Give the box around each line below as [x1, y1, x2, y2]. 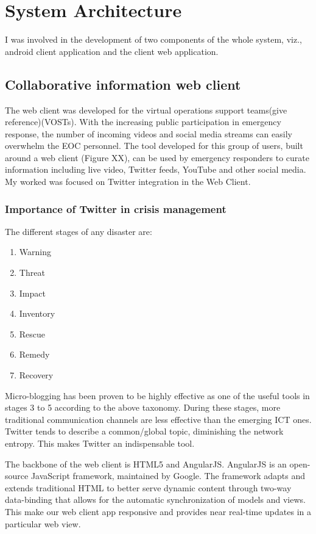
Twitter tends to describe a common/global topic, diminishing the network [5, 425, 284, 438]
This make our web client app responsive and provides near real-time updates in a [5, 505, 312, 518]
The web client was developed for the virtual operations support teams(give [5, 103, 287, 116]
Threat [19, 266, 45, 279]
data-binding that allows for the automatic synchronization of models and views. [5, 493, 306, 506]
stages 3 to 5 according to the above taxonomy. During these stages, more [5, 401, 281, 414]
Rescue [19, 327, 46, 340]
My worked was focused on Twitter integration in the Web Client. [5, 175, 251, 188]
